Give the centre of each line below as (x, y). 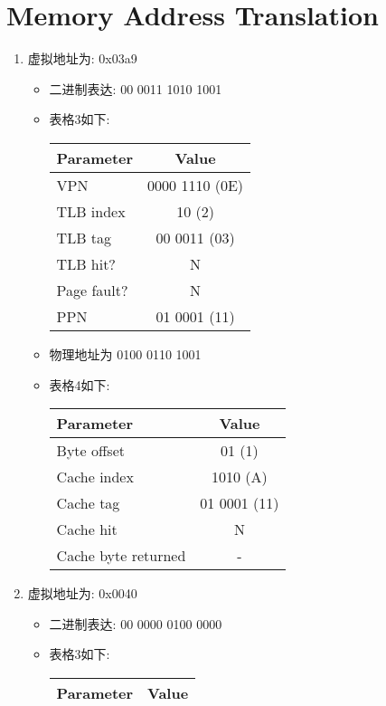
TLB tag (84, 237)
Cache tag (88, 503)
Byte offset (90, 451)
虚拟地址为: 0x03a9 (82, 58)
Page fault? (92, 290)
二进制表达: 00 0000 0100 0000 (136, 623)
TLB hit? (86, 263)
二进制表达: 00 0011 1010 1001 (136, 88)
